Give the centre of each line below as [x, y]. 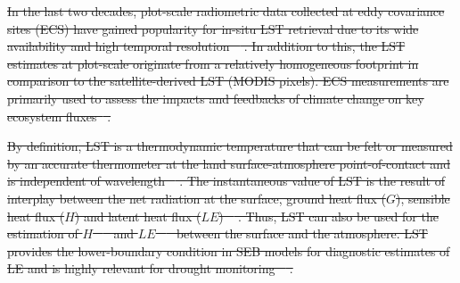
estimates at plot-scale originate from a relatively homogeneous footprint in [213, 63]
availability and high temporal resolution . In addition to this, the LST [206, 46]
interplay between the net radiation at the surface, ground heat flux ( [197, 198]
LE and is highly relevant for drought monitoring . [150, 268]
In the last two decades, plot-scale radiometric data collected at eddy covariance [226, 11]
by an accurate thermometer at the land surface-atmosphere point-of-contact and [229, 163]
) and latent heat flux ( [138, 216]
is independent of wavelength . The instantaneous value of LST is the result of [226, 181]
